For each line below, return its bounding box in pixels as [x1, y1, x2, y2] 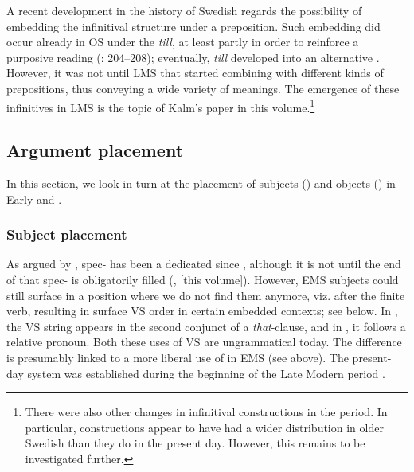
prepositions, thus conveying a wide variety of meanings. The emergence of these [6, 80, 400, 96]
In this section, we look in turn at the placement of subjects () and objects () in [6, 175, 396, 192]
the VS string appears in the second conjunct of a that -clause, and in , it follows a [6, 318, 406, 334]
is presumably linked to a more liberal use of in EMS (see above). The [6, 349, 349, 365]
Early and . [6, 190, 62, 207]
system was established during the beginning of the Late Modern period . [27, 365, 385, 381]
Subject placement [6, 224, 127, 244]
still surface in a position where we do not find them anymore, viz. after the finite [6, 287, 405, 303]
